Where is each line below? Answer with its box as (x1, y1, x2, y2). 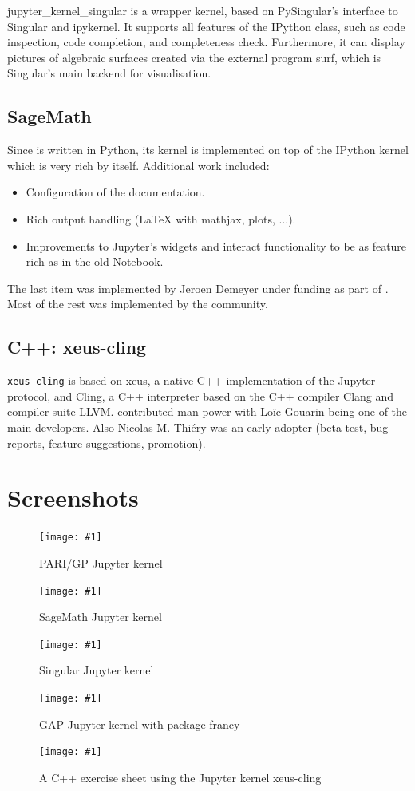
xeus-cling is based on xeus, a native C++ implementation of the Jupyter (7, 372, 376, 389)
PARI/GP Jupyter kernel (39, 554, 163, 571)
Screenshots (7, 481, 139, 514)
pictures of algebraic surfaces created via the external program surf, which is (7, 49, 381, 65)
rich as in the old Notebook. (26, 253, 164, 270)
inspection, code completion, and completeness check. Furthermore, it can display (7, 34, 405, 50)
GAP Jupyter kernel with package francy (39, 715, 240, 732)
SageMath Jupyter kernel (39, 608, 162, 625)
